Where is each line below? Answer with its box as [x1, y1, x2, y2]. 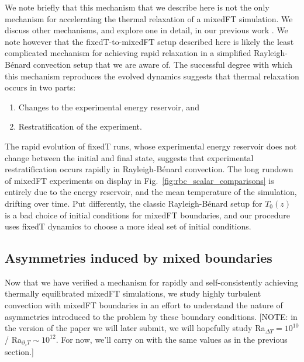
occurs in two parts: [5, 81, 76, 93]
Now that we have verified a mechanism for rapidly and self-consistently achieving [5, 276, 299, 288]
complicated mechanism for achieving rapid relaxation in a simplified [5, 47, 251, 59]
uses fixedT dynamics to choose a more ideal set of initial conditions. [5, 220, 251, 232]
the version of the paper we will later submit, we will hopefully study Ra [5, 322, 265, 334]
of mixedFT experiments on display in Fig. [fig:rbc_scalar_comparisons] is [5, 174, 274, 186]
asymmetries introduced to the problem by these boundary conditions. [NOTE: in [5, 310, 298, 322]
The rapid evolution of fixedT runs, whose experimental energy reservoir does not [5, 140, 297, 152]
